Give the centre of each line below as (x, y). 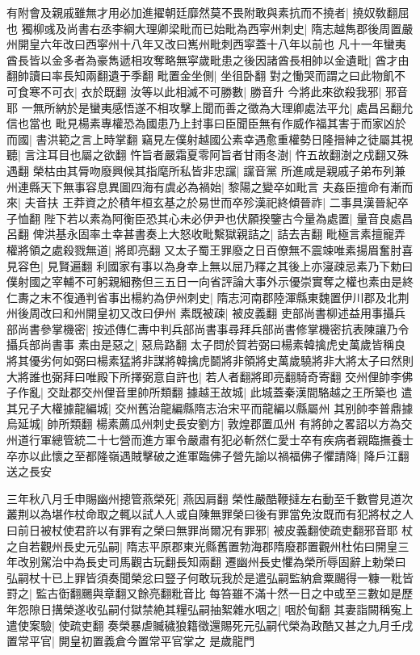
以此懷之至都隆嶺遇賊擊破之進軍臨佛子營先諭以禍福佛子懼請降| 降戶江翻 (219, 455)
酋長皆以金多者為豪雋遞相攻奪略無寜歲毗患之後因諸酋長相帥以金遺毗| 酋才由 (208, 59)
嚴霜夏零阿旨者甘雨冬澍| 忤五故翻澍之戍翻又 (281, 155)
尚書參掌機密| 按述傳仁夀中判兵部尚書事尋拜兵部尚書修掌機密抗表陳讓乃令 (213, 328)
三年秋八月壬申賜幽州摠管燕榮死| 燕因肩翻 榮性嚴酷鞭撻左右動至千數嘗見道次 (210, 498)
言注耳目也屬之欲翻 (76, 155)
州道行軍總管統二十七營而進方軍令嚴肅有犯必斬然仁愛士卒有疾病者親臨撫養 (204, 440)
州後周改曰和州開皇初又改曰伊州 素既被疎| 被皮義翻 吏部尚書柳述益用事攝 (200, 313)
